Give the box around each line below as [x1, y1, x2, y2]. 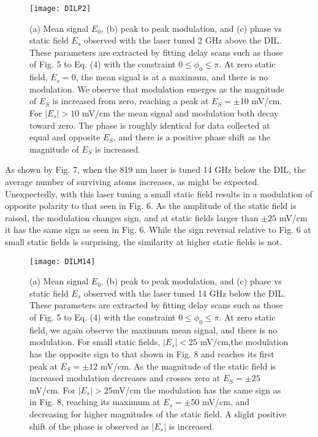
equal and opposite [29, 131, 100, 143]
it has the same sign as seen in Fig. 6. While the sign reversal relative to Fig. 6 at [5, 223, 311, 236]
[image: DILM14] [29, 257, 96, 266]
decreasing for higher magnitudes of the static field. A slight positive [29, 407, 287, 420]
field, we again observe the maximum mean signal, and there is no [29, 323, 278, 336]
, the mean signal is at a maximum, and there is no [75, 70, 268, 83]
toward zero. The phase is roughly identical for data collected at [29, 118, 270, 131]
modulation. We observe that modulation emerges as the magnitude [29, 82, 284, 95]
